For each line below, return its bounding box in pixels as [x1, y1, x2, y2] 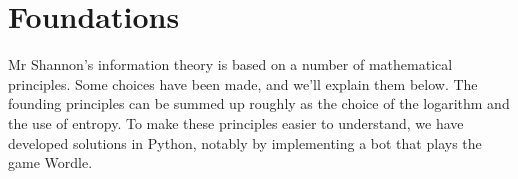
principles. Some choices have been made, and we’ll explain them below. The [8, 73, 478, 94]
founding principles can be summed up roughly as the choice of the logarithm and [8, 93, 510, 114]
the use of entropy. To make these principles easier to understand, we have [8, 112, 464, 133]
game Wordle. [8, 152, 93, 173]
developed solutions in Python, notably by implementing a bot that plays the [8, 132, 482, 153]
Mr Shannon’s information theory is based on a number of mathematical [8, 54, 453, 75]
